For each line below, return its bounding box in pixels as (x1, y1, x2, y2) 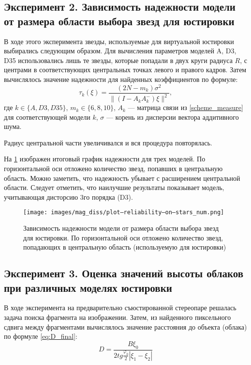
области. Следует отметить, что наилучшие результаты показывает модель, (4, 182, 224, 192)
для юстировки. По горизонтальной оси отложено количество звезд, (23, 232, 223, 242)
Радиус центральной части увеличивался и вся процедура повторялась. (4, 137, 212, 147)
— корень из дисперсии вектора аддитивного (106, 111, 239, 122)
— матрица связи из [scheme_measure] (128, 102, 243, 112)
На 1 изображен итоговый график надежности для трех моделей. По (4, 154, 206, 164)
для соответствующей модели (4, 111, 90, 122)
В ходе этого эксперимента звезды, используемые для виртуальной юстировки (4, 36, 234, 46)
